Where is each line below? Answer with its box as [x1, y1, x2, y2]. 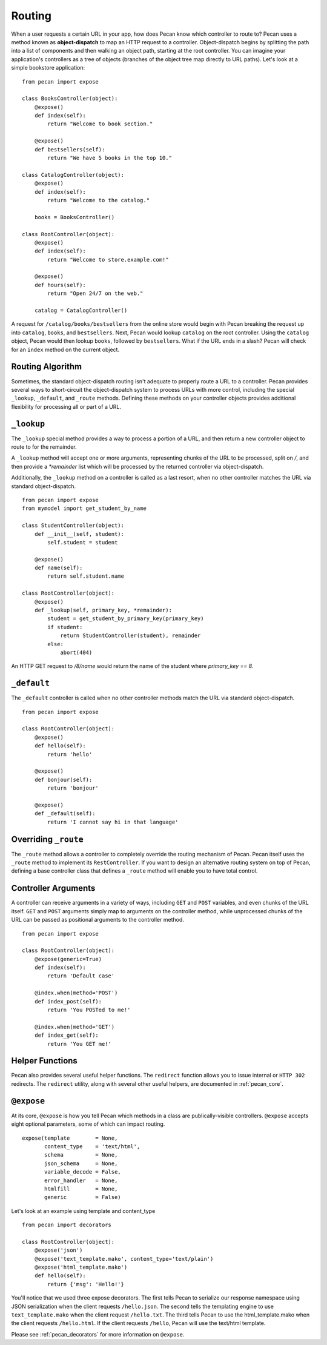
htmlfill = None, [44, 1185, 118, 1192]
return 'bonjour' [47, 785, 99, 791]
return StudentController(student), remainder [60, 632, 201, 639]
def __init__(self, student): [34, 530, 124, 537]
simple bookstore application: [11, 64, 85, 71]
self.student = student [47, 539, 118, 546]
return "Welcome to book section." [47, 121, 153, 127]
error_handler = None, [44, 1177, 118, 1184]
